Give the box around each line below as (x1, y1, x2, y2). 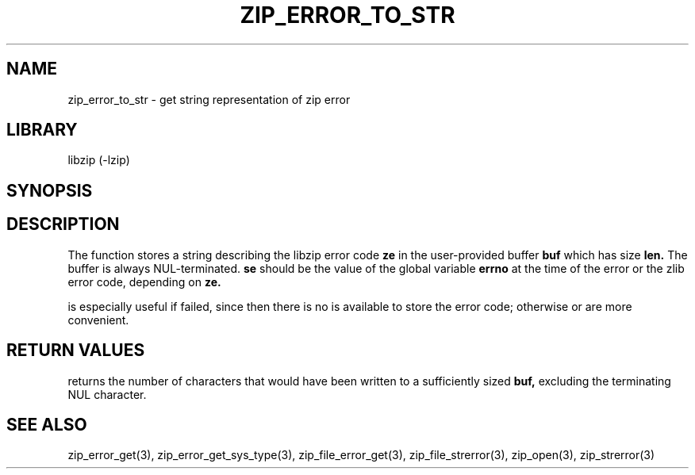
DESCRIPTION (6, 214, 120, 235)
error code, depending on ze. (67, 274, 221, 289)
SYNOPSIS (6, 180, 93, 201)
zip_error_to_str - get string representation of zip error (67, 92, 351, 106)
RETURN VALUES (6, 340, 145, 361)
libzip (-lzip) (67, 153, 130, 167)
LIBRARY (6, 120, 78, 140)
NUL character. (67, 387, 147, 401)
